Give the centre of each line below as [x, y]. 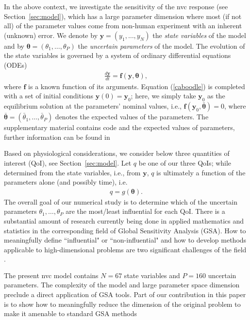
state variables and [152, 275]
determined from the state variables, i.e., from [72, 172]
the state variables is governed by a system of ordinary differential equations [117, 55]
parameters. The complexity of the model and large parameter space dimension [122, 285]
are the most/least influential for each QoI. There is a [145, 211]
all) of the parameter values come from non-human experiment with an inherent [123, 26]
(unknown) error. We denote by [51, 35]
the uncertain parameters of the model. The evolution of [161, 46]
